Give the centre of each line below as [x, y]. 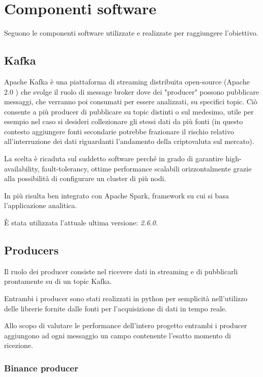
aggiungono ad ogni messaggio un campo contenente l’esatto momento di [118, 335]
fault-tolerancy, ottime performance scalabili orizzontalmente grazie [147, 168]
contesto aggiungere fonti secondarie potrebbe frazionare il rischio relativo [119, 131]
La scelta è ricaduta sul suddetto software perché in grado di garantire [114, 158]
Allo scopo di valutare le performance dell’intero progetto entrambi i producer [126, 325]
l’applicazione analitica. [41, 205]
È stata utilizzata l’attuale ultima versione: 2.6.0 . [81, 223]
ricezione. [19, 345]
